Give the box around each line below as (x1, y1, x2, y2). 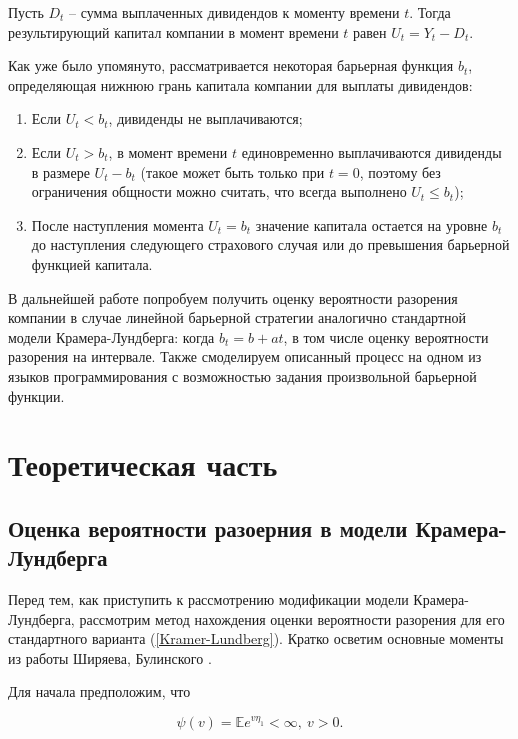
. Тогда (409, 2, 451, 22)
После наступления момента (31, 214, 204, 235)
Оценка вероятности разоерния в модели (8, 512, 408, 543)
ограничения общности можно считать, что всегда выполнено (31, 181, 407, 202)
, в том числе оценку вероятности (283, 326, 489, 347)
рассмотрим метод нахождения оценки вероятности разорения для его (79, 608, 505, 629)
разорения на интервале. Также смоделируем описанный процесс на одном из (8, 346, 482, 367)
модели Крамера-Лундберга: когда (8, 326, 215, 347)
